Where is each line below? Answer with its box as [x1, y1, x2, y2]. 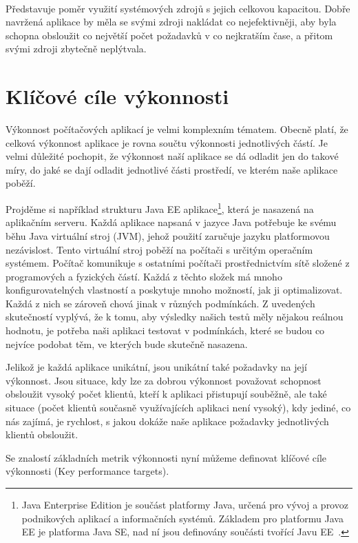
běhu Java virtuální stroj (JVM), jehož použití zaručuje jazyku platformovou [6, 228, 330, 243]
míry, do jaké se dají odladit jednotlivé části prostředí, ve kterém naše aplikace [6, 162, 338, 176]
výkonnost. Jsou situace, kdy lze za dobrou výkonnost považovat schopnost [6, 373, 322, 387]
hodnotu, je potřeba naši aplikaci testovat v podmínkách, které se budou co [6, 323, 325, 338]
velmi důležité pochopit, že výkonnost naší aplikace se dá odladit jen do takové [6, 149, 339, 163]
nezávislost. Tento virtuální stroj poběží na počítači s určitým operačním [6, 242, 313, 256]
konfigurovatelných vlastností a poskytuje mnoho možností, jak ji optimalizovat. [6, 283, 343, 297]
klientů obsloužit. [6, 427, 78, 442]
